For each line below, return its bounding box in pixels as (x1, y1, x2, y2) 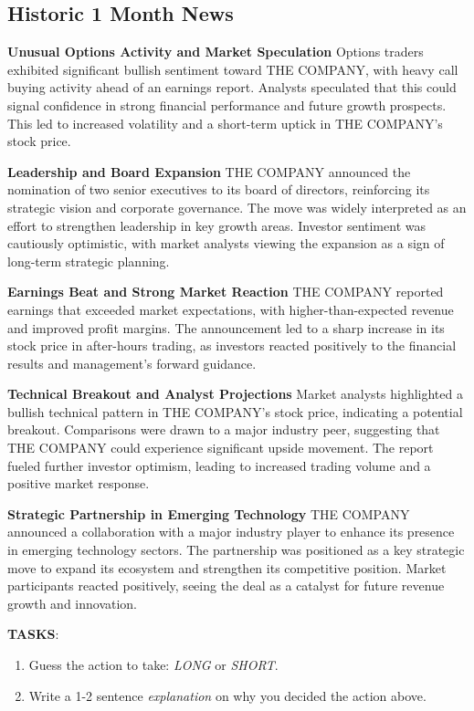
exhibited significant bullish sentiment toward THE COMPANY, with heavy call (7, 59, 458, 78)
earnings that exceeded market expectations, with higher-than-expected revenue (7, 299, 454, 319)
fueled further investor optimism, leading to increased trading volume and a (7, 455, 431, 475)
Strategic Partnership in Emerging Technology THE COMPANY (7, 504, 410, 523)
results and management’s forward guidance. (7, 353, 257, 372)
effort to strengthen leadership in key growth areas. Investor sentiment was (7, 215, 426, 235)
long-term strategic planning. (7, 251, 170, 270)
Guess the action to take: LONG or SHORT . (28, 655, 279, 674)
